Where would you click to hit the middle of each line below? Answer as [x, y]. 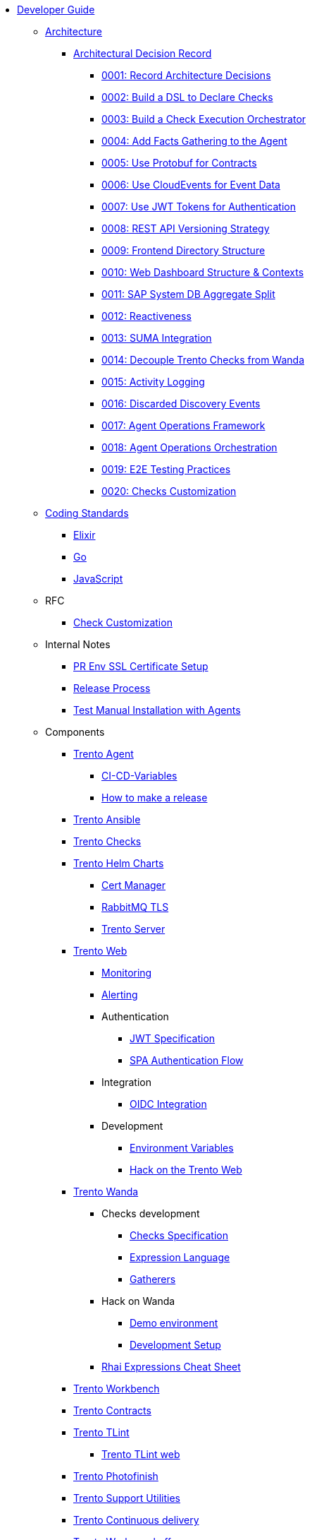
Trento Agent [104, 754]
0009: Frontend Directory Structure [183, 250]
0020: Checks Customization [169, 491]
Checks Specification [179, 1235]
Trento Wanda [106, 1192]
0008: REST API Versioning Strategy [186, 228]
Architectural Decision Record [143, 53]
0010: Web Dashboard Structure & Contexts [203, 272]
